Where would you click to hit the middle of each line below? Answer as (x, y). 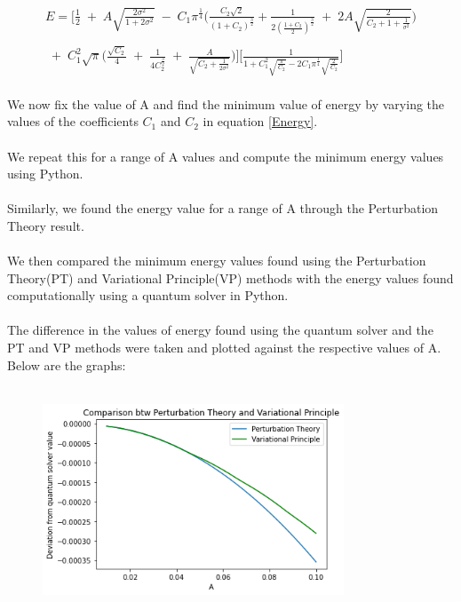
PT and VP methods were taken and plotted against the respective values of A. (224, 348)
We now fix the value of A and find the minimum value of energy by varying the (226, 103)
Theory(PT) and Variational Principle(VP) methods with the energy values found (230, 277)
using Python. (45, 174)
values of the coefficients (73, 121)
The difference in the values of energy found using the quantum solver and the (220, 330)
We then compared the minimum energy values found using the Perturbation (217, 261)
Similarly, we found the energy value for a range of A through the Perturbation (223, 208)
